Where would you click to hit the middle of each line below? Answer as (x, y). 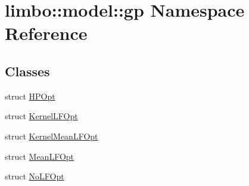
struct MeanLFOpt (40, 156)
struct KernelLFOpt (41, 116)
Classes (27, 71)
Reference (46, 33)
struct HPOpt (30, 96)
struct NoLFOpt (35, 176)
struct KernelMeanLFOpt (52, 136)
